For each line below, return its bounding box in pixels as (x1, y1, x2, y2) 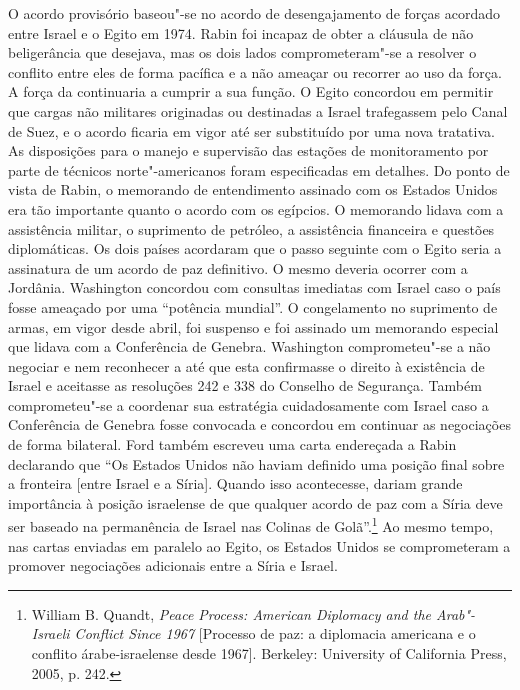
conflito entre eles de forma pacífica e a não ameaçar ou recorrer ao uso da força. (8, 61, 502, 82)
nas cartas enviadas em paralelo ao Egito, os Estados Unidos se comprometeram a (8, 535, 511, 556)
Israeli (31, 623, 70, 644)
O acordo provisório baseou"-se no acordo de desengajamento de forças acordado (8, 3, 500, 23)
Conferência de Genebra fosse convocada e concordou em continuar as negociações (8, 414, 511, 435)
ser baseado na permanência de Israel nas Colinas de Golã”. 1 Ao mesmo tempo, (8, 513, 494, 537)
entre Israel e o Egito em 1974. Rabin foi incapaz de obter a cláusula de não (8, 22, 474, 43)
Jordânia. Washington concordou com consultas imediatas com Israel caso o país (8, 277, 501, 298)
